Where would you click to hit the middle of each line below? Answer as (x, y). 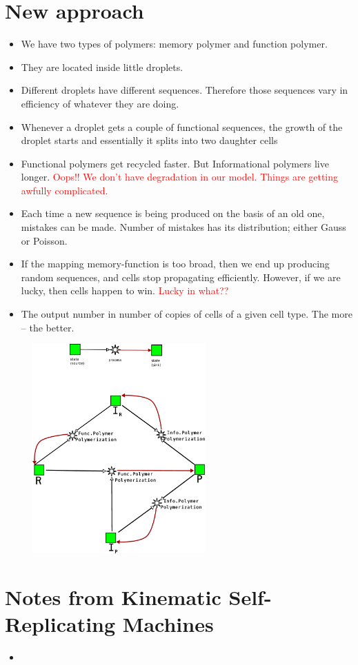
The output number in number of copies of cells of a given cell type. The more (187, 314)
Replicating (60, 624)
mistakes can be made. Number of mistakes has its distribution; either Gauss (183, 227)
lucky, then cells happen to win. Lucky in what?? (125, 290)
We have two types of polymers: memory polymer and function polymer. (174, 44)
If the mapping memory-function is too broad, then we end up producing (175, 264)
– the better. (48, 327)
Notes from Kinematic (113, 596)
